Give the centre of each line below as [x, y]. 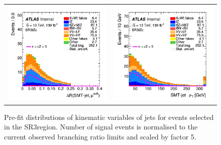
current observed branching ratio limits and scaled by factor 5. [100, 136]
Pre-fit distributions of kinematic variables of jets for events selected [109, 117]
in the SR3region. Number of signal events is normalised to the [101, 127]
